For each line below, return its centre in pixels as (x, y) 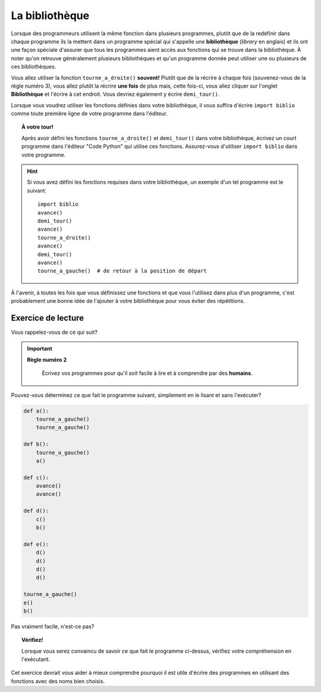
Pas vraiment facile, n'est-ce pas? (53, 626)
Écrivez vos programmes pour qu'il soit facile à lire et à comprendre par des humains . (147, 373)
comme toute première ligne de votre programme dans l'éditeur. (89, 114)
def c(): (36, 477)
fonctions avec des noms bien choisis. (58, 681)
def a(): (36, 411)
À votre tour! (37, 127)
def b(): (36, 444)
